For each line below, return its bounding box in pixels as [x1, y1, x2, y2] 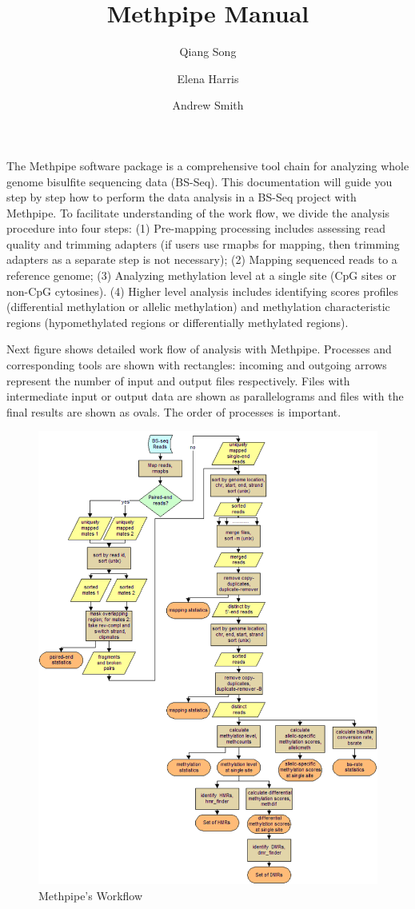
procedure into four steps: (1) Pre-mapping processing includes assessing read [6, 220, 386, 237]
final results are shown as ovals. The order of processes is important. [6, 403, 341, 420]
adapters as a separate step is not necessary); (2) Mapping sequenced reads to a [6, 251, 397, 268]
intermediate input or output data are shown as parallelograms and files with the [6, 388, 404, 405]
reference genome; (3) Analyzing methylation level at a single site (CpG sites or [6, 267, 397, 284]
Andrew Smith [172, 97, 244, 114]
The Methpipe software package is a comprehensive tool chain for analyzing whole [6, 157, 409, 173]
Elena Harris [177, 70, 239, 86]
